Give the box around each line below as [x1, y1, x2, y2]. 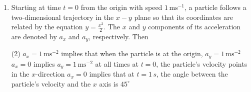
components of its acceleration [148, 21, 241, 32]
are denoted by [11, 31, 57, 42]
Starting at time [11, 2, 61, 12]
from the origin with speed [80, 2, 162, 12]
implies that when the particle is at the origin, [61, 48, 203, 59]
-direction [35, 69, 65, 79]
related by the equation [11, 21, 83, 32]
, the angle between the [156, 69, 228, 79]
